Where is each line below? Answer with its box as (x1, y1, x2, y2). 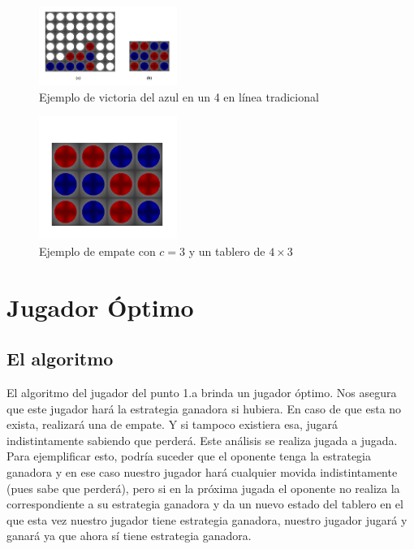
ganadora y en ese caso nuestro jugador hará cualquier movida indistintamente (6, 463, 398, 480)
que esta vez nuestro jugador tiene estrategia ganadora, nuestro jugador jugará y (6, 511, 408, 528)
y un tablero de (188, 242, 265, 259)
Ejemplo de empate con (39, 242, 156, 259)
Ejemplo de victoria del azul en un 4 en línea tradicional (39, 88, 319, 105)
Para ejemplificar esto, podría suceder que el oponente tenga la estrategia (6, 447, 371, 465)
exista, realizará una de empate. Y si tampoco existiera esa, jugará (6, 416, 338, 433)
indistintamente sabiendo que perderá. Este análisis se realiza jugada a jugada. (6, 431, 398, 448)
